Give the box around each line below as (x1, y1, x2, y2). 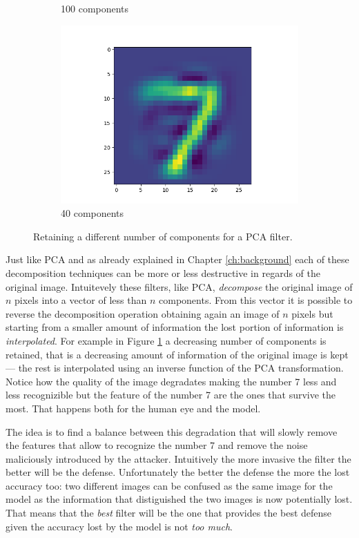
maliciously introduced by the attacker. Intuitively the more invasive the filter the (6, 451, 351, 465)
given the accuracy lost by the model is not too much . (6, 519, 233, 533)
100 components (61, 1, 129, 15)
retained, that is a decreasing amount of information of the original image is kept (6, 347, 349, 361)
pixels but (291, 306, 333, 320)
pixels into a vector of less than (14, 293, 147, 307)
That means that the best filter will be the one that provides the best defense (6, 506, 332, 520)
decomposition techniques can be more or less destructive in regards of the (6, 265, 321, 280)
